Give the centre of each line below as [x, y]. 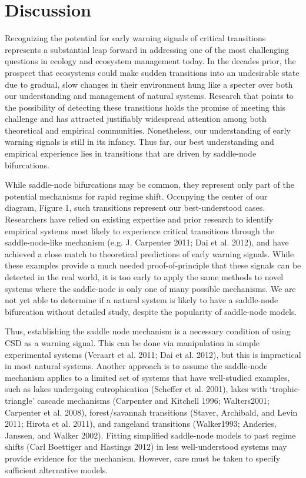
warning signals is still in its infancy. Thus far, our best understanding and [139, 142]
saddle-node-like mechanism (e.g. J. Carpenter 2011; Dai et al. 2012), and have [147, 242]
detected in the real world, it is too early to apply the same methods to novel [144, 277]
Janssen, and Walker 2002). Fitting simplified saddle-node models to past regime [150, 435]
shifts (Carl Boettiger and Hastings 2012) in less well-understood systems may [146, 447]
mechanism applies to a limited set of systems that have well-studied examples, [147, 377]
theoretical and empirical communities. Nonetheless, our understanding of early [148, 130]
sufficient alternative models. [56, 469]
